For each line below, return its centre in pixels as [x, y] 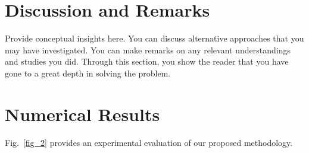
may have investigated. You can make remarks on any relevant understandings [148, 50]
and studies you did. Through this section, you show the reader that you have [147, 61]
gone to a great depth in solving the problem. [88, 73]
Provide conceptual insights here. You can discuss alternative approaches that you [154, 38]
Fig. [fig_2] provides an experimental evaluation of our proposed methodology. [149, 142]
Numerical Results [82, 114]
